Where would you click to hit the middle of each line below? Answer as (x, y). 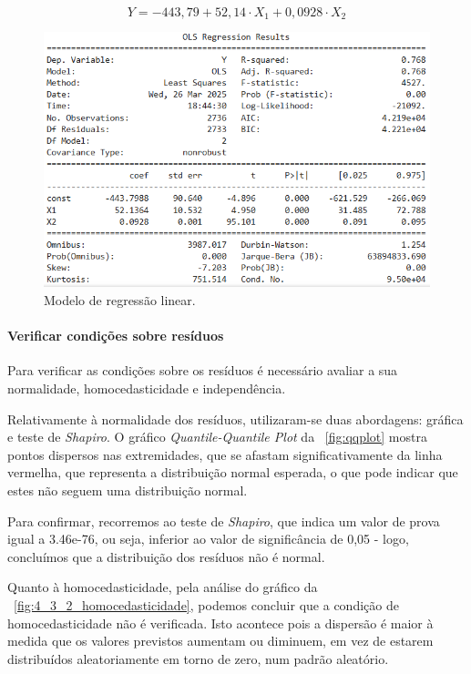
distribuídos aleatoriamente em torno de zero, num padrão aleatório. (198, 658)
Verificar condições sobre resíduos (116, 336)
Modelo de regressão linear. (120, 300)
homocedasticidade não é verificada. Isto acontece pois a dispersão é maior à (220, 623)
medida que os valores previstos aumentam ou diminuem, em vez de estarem (220, 641)
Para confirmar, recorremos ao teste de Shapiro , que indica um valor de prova (224, 521)
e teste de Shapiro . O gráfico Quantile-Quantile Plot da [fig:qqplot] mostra (217, 437)
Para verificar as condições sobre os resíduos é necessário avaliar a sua (203, 370)
